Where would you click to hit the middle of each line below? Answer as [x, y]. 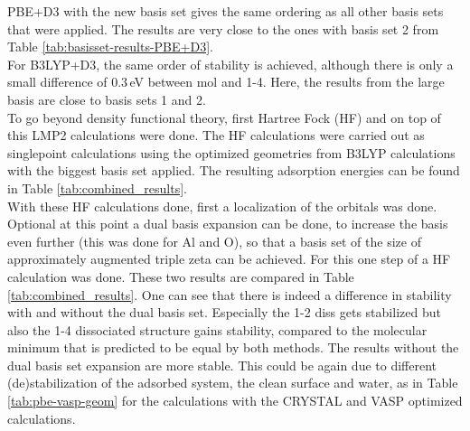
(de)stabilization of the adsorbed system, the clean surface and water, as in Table [233, 383]
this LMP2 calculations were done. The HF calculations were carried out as [216, 135]
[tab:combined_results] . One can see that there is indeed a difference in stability [230, 294]
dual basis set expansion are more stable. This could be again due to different [222, 365]
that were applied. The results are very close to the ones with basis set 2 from [223, 28]
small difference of [57, 82]
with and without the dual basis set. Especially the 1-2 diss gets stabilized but [224, 312]
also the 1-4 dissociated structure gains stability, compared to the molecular [217, 329]
